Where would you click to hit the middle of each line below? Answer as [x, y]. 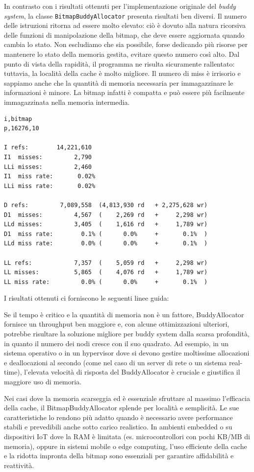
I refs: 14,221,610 [48, 148]
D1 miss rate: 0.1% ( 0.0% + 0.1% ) [106, 234]
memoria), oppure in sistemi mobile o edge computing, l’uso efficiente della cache [126, 446]
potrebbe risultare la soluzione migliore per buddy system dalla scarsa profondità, [127, 334]
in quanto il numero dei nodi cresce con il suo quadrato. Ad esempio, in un [116, 343]
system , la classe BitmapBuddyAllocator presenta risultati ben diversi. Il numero [125, 15]
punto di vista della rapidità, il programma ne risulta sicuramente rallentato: [119, 63]
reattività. [19, 465]
